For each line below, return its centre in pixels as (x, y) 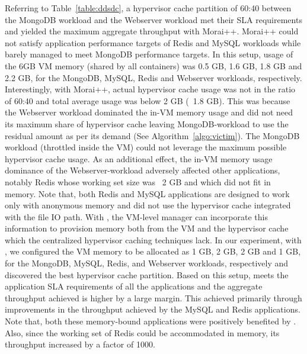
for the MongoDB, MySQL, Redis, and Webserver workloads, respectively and (147, 263)
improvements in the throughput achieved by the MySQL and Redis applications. (153, 309)
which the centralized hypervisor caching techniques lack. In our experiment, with (153, 239)
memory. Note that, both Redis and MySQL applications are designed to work (147, 193)
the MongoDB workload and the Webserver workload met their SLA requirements (153, 19)
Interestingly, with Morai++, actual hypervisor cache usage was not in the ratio (150, 89)
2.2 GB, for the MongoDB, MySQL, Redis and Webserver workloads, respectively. (153, 77)
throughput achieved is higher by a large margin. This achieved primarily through (153, 297)
